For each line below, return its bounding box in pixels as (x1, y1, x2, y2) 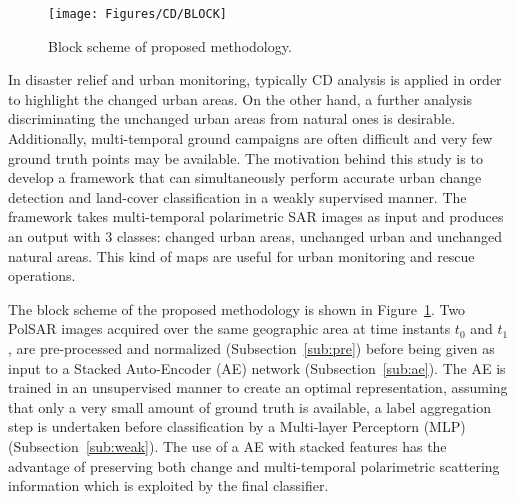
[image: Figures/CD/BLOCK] (48, 7, 227, 21)
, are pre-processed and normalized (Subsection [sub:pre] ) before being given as (8, 337, 495, 358)
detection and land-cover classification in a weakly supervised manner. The (8, 186, 467, 207)
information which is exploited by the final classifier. (8, 475, 329, 496)
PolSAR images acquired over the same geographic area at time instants (8, 318, 451, 339)
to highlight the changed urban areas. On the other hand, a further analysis (8, 88, 473, 109)
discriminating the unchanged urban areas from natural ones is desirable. (8, 108, 456, 129)
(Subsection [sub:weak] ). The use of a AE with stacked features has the (8, 435, 447, 456)
